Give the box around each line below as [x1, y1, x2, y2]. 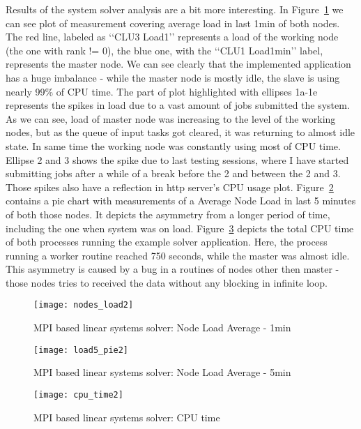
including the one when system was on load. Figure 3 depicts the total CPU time [6, 220, 354, 235]
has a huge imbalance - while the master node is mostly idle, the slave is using [6, 70, 340, 84]
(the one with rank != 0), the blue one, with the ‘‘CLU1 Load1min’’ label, [6, 43, 323, 57]
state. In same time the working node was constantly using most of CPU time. [6, 138, 341, 153]
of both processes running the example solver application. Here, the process [6, 234, 328, 249]
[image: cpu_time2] [33, 389, 123, 400]
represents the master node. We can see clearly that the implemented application [6, 57, 351, 71]
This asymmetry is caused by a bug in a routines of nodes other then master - [6, 262, 339, 276]
